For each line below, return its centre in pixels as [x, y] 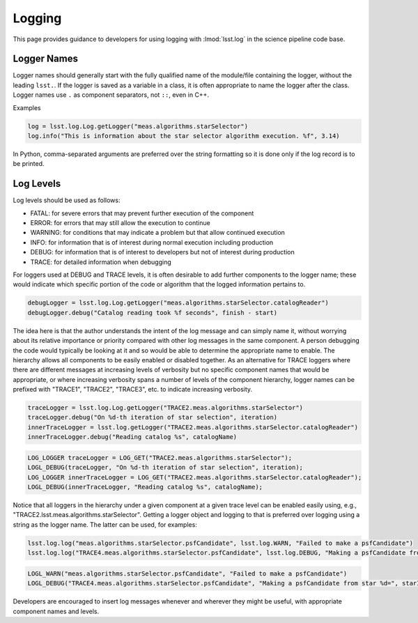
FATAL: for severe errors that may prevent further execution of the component [142, 213]
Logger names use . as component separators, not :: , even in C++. [111, 95]
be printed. [29, 164]
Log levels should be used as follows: [67, 200]
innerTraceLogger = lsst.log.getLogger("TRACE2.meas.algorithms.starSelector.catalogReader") [193, 427]
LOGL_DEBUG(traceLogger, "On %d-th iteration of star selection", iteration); [165, 468]
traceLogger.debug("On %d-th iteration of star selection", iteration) [153, 417]
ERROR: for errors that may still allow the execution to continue [120, 223]
